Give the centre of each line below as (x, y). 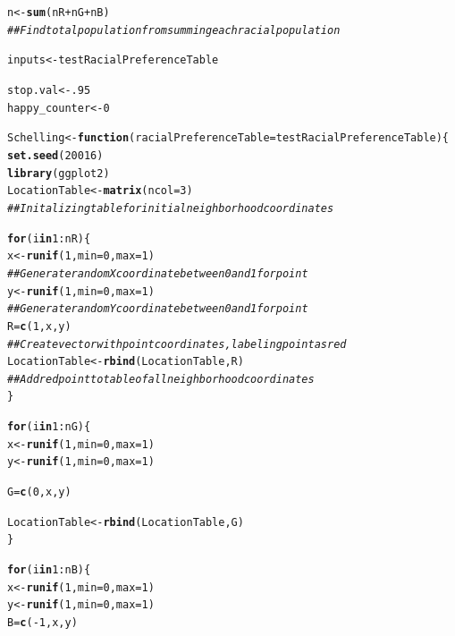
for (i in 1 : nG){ (49, 427)
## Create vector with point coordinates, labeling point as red (177, 344)
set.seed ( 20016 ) (55, 155)
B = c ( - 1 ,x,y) (42, 623)
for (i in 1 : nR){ (49, 238)
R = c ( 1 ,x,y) (39, 326)
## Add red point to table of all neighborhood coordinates (161, 379)
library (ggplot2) (59, 173)
